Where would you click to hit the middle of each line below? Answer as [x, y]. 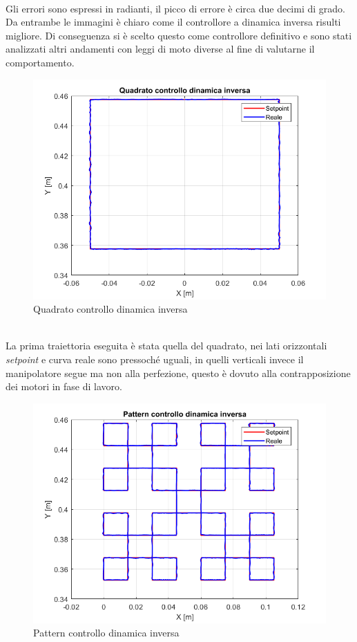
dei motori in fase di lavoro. [64, 386]
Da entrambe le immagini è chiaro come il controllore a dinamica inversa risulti [173, 22]
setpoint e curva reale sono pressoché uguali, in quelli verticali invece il [155, 359]
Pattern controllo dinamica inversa [106, 633]
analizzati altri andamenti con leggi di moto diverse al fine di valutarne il [160, 49]
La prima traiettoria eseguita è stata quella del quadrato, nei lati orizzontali [166, 346]
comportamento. [40, 62]
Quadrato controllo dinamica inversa [110, 309]
